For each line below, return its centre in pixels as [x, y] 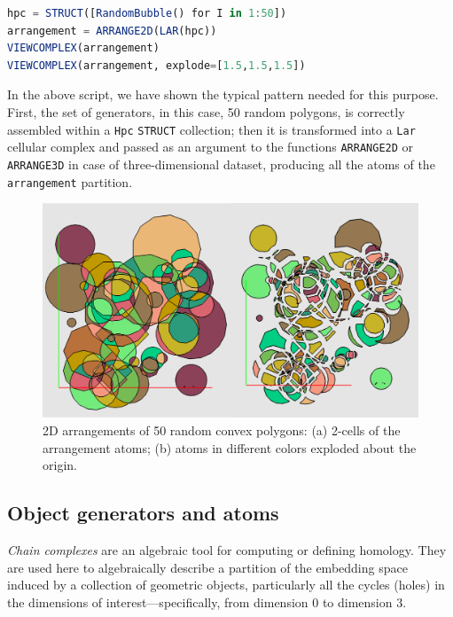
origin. [60, 465]
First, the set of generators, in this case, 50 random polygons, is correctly [206, 111]
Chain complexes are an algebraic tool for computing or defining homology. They [227, 549]
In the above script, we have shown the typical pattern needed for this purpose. [223, 94]
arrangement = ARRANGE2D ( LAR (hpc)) [112, 31]
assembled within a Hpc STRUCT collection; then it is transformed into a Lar [211, 129]
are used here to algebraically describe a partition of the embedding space [207, 567]
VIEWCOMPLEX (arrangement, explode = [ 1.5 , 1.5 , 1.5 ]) [156, 65]
